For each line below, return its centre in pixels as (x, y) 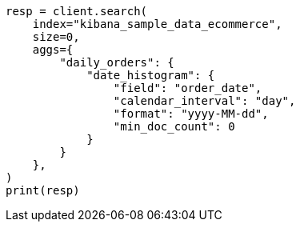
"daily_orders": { (117, 62)
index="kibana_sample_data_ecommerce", (157, 24)
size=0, (56, 37)
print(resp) (43, 190)
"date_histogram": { (151, 75)
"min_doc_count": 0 (174, 126)
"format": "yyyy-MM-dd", (191, 114)
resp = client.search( (77, 11)
